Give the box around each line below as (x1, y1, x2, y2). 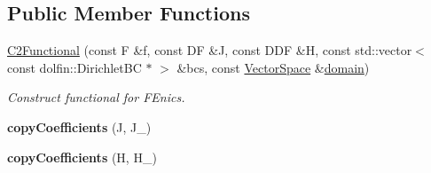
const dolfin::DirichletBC (7, 58, 142, 76)
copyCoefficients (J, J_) (7, 117, 152, 136)
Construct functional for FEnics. (7, 88, 185, 106)
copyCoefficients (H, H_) (7, 147, 157, 166)
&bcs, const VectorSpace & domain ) (176, 58, 370, 76)
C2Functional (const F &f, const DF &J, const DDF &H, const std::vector (7, 41, 412, 59)
